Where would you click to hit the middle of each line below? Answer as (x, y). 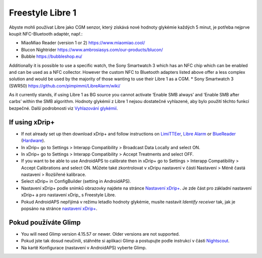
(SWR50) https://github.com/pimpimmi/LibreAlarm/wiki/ (65, 86)
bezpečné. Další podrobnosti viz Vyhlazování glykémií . (64, 108)
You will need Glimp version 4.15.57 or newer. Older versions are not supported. (100, 234)
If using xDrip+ (32, 122)
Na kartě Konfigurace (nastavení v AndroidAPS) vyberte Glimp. (84, 247)
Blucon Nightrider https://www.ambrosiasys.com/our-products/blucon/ (92, 50)
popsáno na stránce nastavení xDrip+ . (59, 208)
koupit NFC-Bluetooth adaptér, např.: (46, 34)
